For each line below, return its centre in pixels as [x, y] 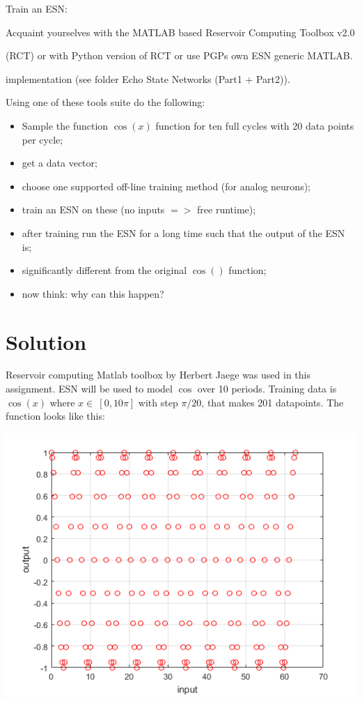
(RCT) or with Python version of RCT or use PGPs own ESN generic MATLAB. [179, 55]
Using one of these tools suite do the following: [105, 102]
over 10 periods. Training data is [267, 389]
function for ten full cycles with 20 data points [255, 125]
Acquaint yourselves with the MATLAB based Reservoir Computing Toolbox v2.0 [180, 32]
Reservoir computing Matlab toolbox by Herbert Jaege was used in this [158, 375]
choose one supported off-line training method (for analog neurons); [166, 186]
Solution [46, 341]
